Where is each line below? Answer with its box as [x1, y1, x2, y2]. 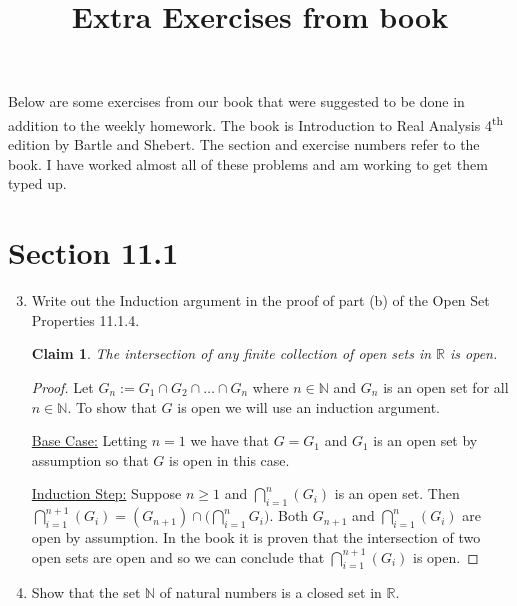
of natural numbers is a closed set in [159, 582, 382, 603]
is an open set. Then [334, 483, 460, 504]
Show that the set [31, 582, 141, 603]
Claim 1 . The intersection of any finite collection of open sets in [31, 343, 432, 364]
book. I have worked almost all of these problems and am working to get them [8, 153, 488, 174]
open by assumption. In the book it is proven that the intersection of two [31, 527, 481, 548]
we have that [190, 430, 269, 451]
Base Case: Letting [31, 430, 148, 451]
